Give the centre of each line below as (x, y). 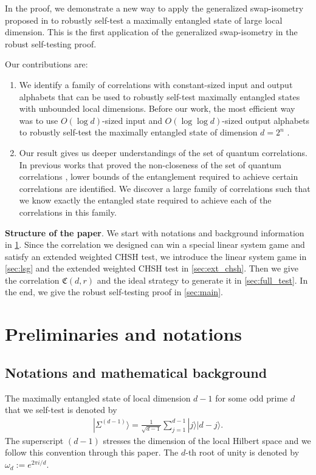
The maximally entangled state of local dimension (98, 398)
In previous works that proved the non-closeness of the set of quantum (150, 164)
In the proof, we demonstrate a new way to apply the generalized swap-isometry (154, 8)
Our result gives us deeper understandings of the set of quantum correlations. (163, 152)
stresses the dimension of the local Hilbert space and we (207, 440)
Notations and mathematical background (136, 372)
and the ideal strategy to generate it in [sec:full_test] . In (202, 280)
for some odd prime (252, 398)
